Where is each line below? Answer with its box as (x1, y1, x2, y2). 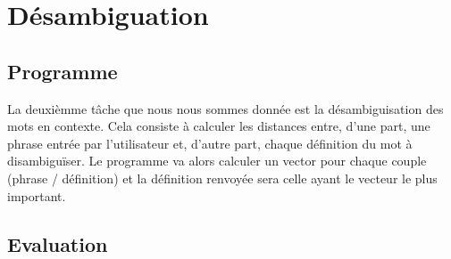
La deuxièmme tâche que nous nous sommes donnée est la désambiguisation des (7, 99, 444, 117)
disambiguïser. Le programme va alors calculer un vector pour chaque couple (7, 151, 427, 170)
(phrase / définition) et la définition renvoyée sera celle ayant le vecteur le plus (7, 168, 438, 187)
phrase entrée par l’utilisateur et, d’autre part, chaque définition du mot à (7, 134, 413, 152)
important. (7, 186, 66, 205)
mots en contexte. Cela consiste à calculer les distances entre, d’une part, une (7, 117, 430, 135)
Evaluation (7, 230, 108, 257)
